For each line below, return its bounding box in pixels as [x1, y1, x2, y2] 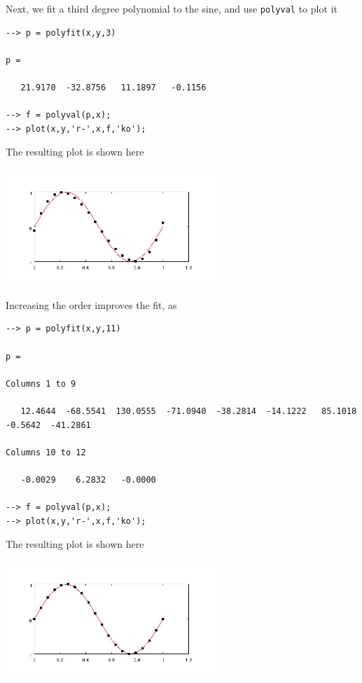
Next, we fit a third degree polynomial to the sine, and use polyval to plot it [6, 1, 337, 15]
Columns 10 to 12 [6, 447, 86, 457]
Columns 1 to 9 [6, 378, 76, 389]
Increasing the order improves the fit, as [6, 297, 177, 312]
